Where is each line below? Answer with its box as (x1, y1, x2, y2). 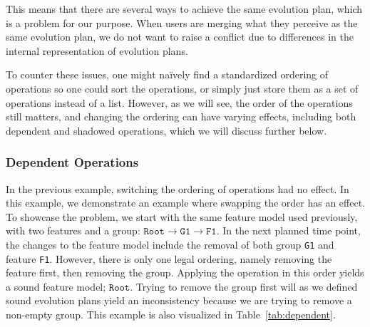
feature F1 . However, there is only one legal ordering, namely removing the (6, 251, 332, 266)
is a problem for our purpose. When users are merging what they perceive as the (6, 15, 358, 30)
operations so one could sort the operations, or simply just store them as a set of (6, 81, 359, 95)
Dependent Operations (6, 153, 139, 171)
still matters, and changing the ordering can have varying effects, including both (6, 109, 356, 124)
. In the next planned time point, (216, 223, 361, 238)
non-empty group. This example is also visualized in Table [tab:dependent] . (6, 307, 336, 322)
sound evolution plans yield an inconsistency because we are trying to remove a (6, 293, 352, 308)
